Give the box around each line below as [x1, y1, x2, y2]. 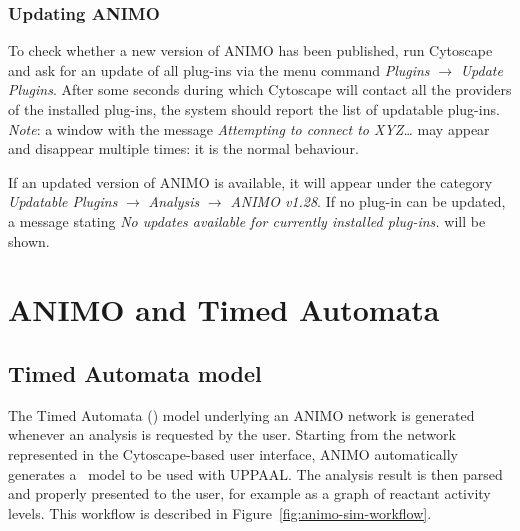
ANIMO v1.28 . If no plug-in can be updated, [230, 191, 506, 212]
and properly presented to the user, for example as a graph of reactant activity [8, 483, 491, 504]
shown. [8, 230, 50, 251]
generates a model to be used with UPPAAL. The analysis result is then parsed [8, 463, 503, 484]
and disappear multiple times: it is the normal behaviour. [8, 138, 359, 159]
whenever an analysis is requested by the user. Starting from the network [8, 424, 456, 445]
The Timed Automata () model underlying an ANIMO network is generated [8, 404, 475, 425]
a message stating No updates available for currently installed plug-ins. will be [8, 210, 486, 231]
